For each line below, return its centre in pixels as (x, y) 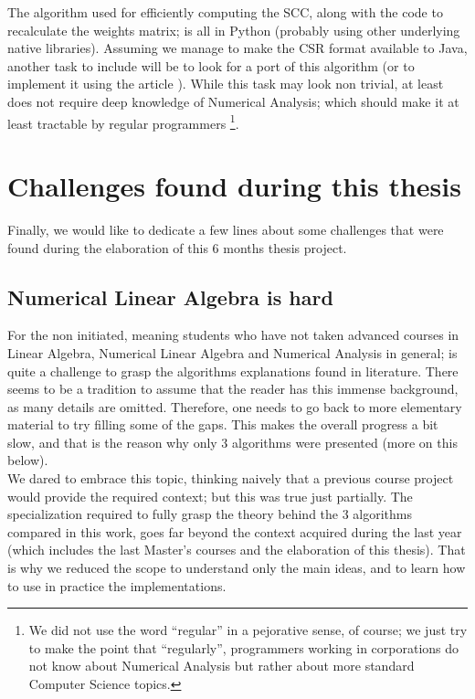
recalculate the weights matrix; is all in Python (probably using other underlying (234, 30)
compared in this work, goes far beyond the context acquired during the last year (235, 531)
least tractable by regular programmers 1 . (123, 122)
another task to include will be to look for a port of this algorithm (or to (211, 65)
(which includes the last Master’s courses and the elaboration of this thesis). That (237, 550)
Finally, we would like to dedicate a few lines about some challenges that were (226, 229)
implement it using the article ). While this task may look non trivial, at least (226, 84)
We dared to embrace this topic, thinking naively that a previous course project (231, 478)
